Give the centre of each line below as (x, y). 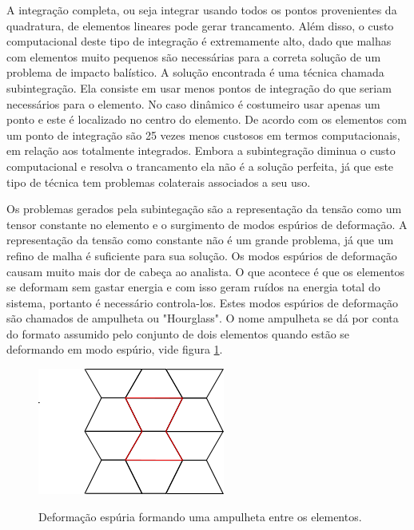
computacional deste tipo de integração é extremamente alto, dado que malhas (199, 41)
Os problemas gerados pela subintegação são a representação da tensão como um (204, 209)
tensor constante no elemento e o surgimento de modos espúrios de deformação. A (207, 224)
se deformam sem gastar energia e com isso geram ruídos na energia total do (193, 287)
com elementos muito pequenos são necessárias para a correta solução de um (194, 56)
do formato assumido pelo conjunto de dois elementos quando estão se (178, 333)
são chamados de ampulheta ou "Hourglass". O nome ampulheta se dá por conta (203, 318)
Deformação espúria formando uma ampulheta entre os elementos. (200, 516)
